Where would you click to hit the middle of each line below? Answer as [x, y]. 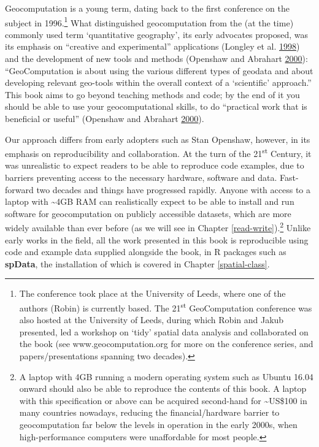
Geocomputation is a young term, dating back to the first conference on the [147, 8]
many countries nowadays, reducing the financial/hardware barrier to [149, 412]
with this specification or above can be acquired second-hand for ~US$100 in [163, 400]
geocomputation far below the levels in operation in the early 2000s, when [158, 425]
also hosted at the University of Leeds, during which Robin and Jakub [152, 320]
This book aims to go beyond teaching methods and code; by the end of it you [152, 94]
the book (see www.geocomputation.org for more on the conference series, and [166, 344]
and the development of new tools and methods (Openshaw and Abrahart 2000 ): [156, 59]
